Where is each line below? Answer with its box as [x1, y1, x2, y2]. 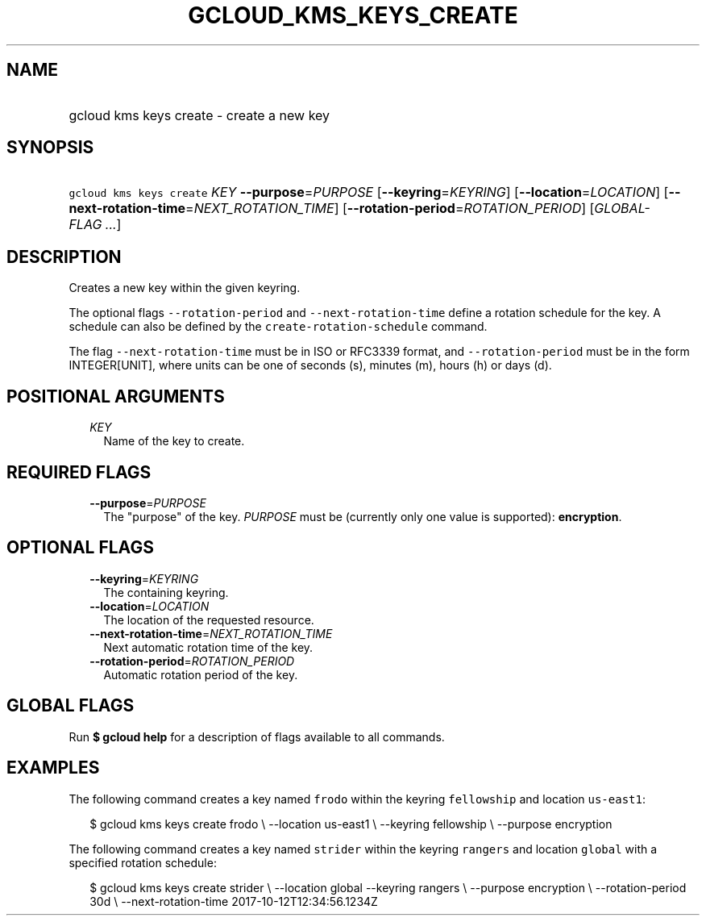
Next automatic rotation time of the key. [103, 640, 314, 654]
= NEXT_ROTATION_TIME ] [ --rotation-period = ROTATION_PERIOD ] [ [185, 200, 595, 217]
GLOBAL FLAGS [6, 695, 135, 716]
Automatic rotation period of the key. [103, 667, 298, 682]
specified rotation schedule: [69, 855, 217, 870]
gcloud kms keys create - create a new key [69, 106, 330, 123]
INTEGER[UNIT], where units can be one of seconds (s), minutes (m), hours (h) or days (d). [69, 358, 552, 373]
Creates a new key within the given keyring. [69, 281, 301, 295]
